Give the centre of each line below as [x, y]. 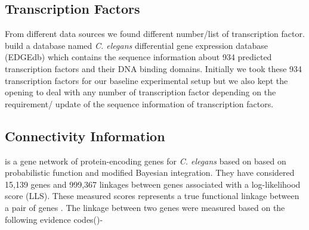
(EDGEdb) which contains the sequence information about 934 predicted [138, 57]
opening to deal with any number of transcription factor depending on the [140, 92]
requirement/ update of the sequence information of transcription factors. [139, 103]
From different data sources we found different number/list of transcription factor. [155, 34]
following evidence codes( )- [54, 219]
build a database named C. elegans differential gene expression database [137, 45]
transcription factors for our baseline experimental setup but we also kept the [146, 80]
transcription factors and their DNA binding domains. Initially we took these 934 [154, 68]
